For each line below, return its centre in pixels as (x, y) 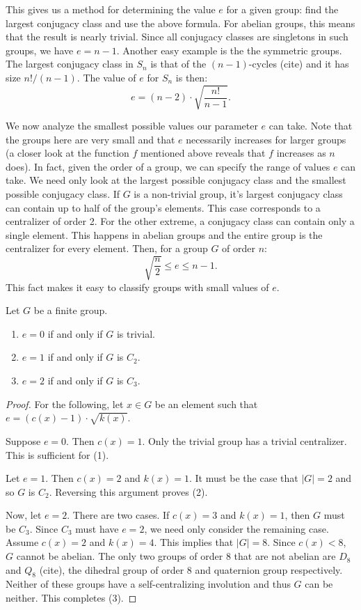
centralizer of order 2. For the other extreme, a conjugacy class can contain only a (180, 221)
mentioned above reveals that (203, 153)
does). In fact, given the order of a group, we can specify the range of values (168, 166)
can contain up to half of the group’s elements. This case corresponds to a (163, 207)
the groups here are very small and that (90, 139)
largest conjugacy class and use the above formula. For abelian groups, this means (180, 23)
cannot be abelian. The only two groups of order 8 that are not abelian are (176, 556)
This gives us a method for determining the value (111, 9)
